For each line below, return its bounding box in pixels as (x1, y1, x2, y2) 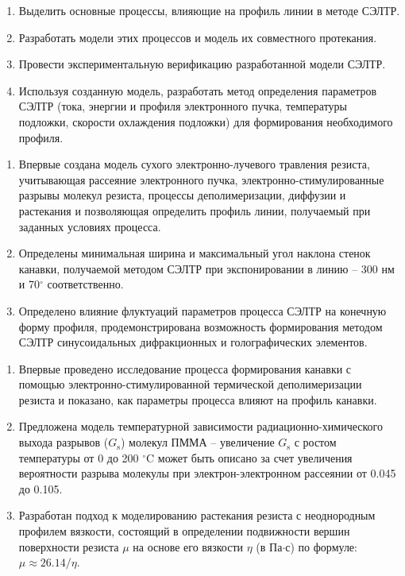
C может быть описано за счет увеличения (146, 449, 353, 466)
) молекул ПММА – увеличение (120, 434, 275, 450)
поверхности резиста (18, 538, 119, 555)
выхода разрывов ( (18, 434, 109, 450)
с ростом (294, 434, 337, 450)
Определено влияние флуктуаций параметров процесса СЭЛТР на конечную (18, 302, 387, 319)
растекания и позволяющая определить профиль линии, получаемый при (18, 202, 371, 218)
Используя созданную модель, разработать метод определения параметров (18, 82, 377, 99)
